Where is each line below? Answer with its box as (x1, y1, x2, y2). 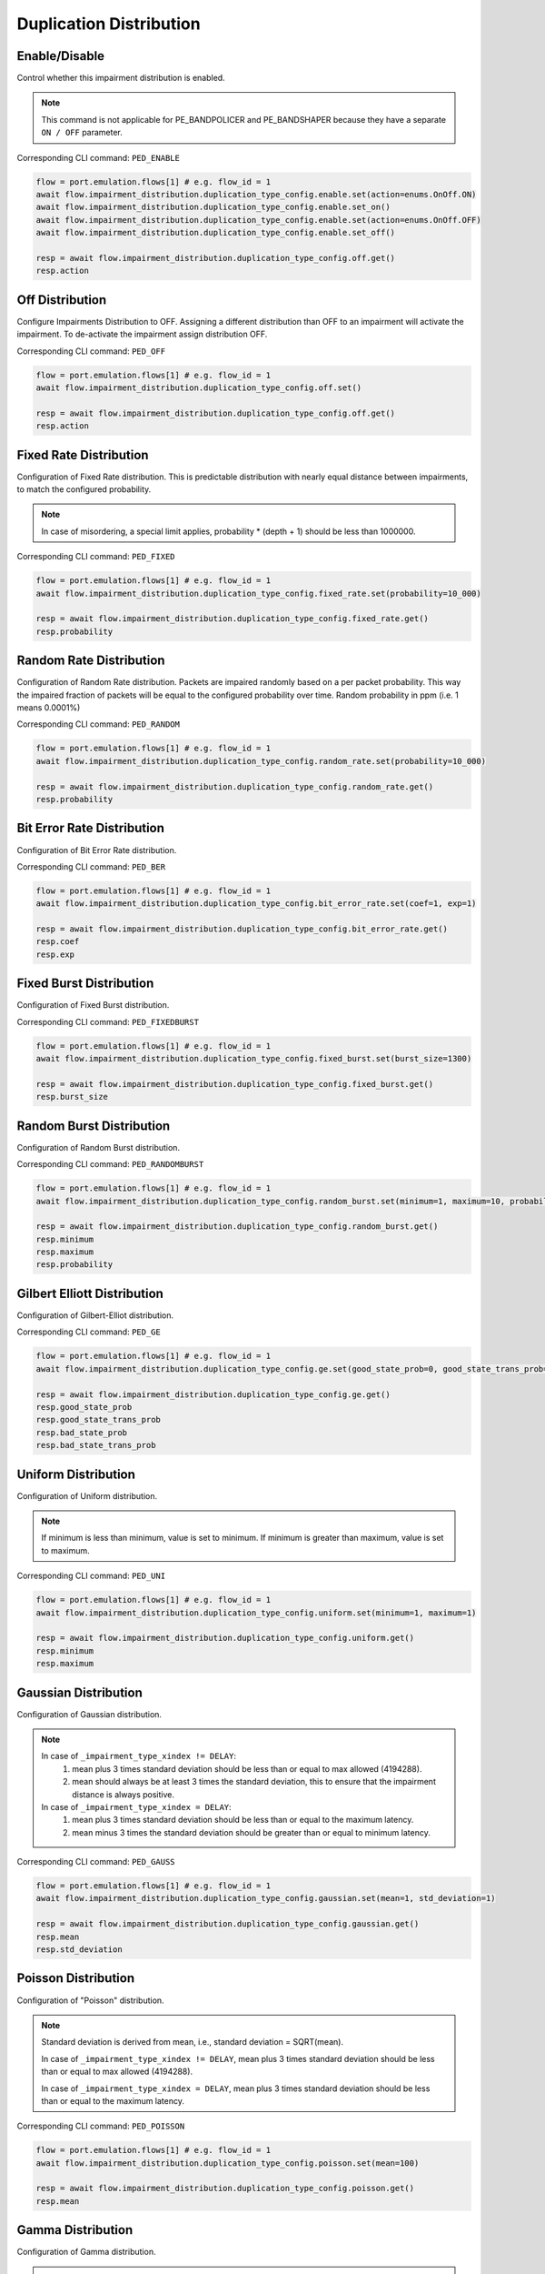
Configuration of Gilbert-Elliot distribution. (16, 1310, 174, 1321)
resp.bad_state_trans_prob (35, 1440, 156, 1451)
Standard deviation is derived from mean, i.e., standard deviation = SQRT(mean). (41, 2037, 344, 2048)
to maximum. (41, 1545, 90, 1555)
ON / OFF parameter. (41, 127, 123, 138)
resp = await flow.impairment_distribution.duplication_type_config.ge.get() (35, 1389, 391, 1400)
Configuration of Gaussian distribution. (16, 1708, 163, 1719)
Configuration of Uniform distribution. (16, 1490, 158, 1501)
